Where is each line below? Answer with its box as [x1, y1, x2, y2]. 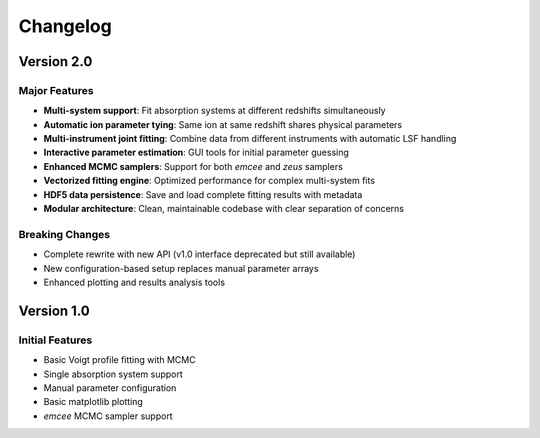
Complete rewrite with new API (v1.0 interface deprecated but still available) [43, 248, 356, 260]
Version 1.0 [18, 302, 90, 319]
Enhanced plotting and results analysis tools [43, 276, 225, 288]
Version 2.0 [18, 53, 93, 70]
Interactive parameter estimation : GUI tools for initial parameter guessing [43, 146, 350, 159]
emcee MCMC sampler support [43, 410, 174, 422]
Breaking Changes [18, 227, 111, 241]
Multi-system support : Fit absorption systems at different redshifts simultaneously [43, 105, 386, 117]
